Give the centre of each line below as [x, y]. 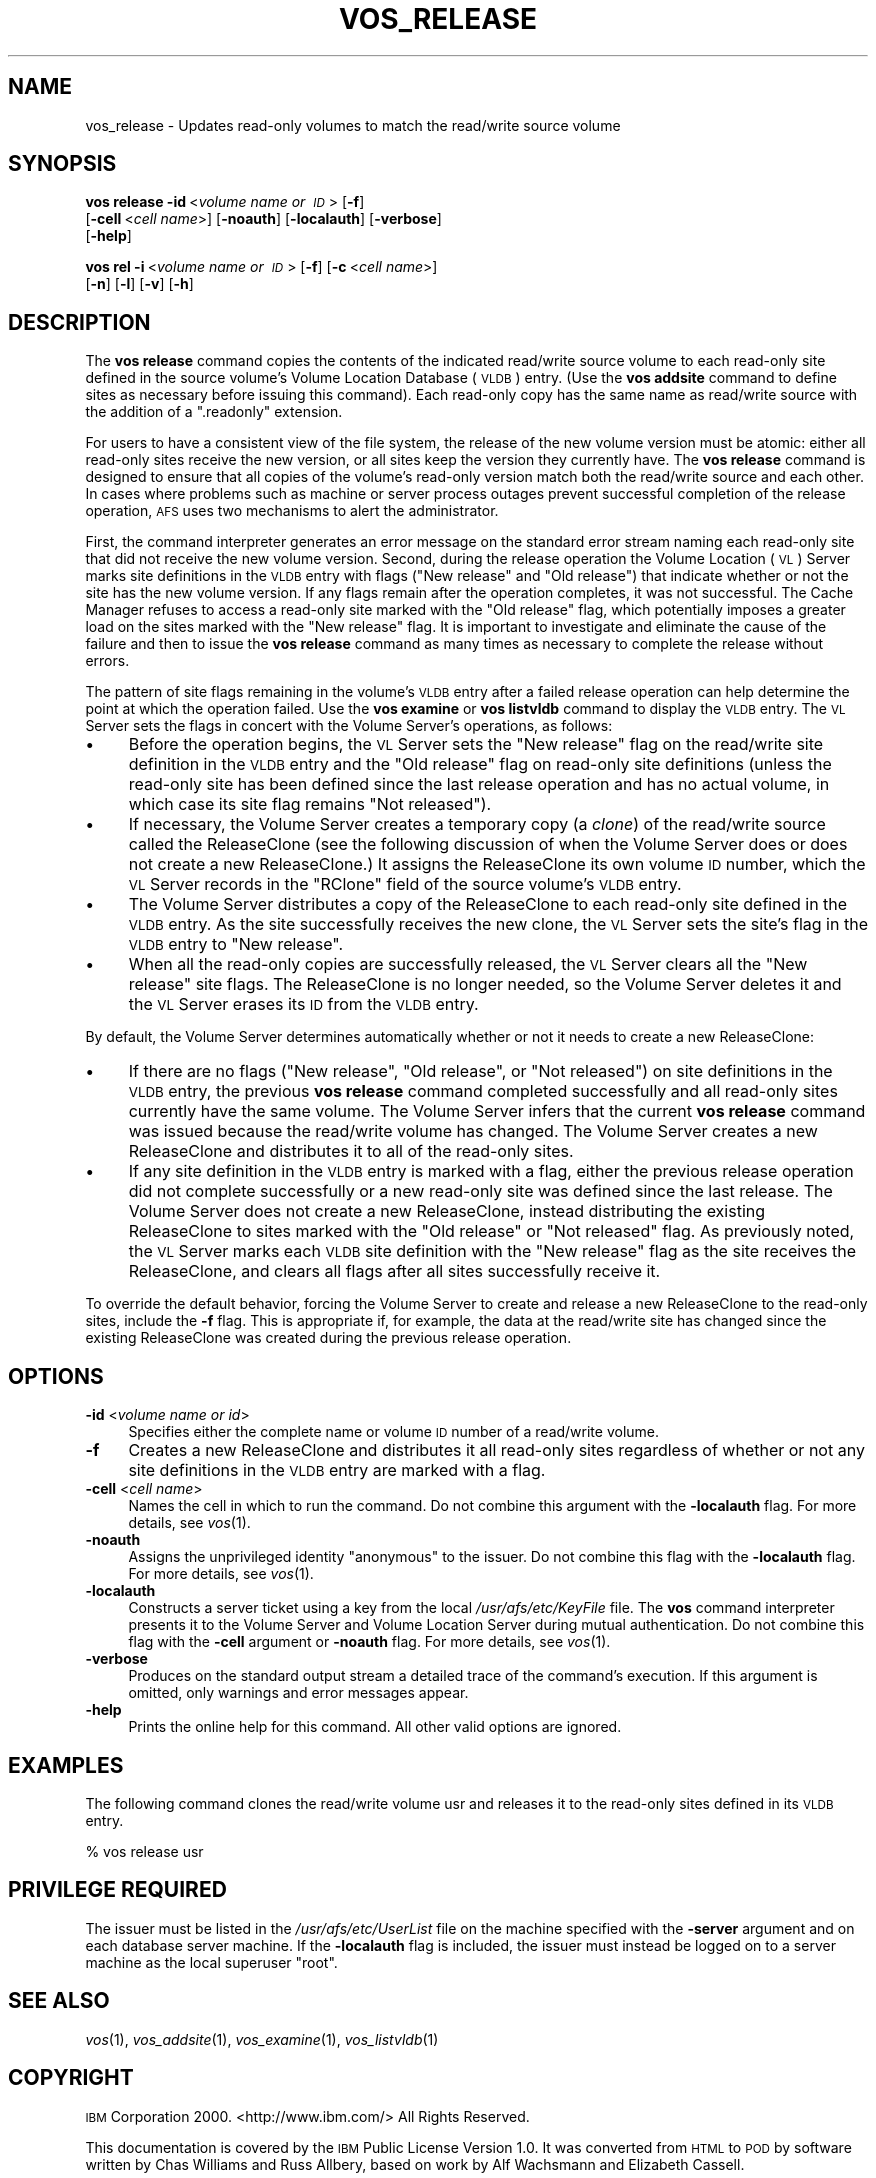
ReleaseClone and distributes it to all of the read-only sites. [351, 1151]
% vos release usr [144, 1851]
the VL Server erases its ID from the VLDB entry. [303, 1004]
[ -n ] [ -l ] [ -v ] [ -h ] [139, 284]
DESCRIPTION [79, 322]
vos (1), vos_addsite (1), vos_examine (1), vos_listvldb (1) [262, 2039]
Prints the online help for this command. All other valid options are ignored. [375, 1727]
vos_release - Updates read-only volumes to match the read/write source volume [353, 125]
